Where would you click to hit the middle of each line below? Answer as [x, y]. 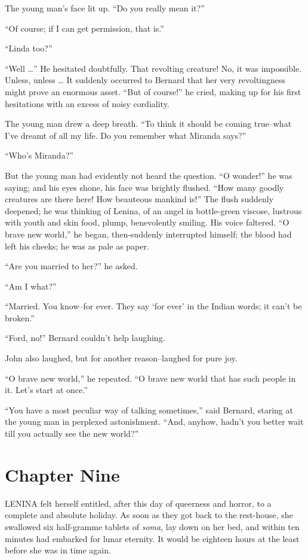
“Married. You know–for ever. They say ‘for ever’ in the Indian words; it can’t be [153, 306]
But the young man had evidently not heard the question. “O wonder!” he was [149, 175]
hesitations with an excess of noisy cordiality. [87, 103]
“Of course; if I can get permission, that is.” [84, 28]
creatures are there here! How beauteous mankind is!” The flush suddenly [139, 199]
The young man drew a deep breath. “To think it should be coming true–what [148, 124]
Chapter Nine [62, 474]
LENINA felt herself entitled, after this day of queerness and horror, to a [138, 503]
